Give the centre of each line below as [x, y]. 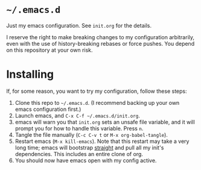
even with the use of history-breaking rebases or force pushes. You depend [101, 43]
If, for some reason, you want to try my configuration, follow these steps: [97, 91]
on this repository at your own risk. [49, 50]
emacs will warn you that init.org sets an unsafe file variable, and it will [105, 122]
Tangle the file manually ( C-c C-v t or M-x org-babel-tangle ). [91, 134]
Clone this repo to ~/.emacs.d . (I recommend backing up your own [97, 102]
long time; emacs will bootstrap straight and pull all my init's [89, 147]
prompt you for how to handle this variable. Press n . [79, 128]
